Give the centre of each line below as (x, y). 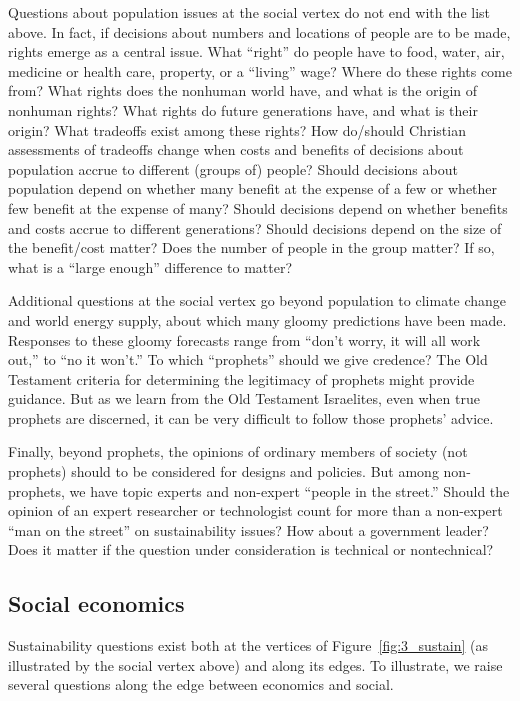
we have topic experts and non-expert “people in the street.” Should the (289, 490)
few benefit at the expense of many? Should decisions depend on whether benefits (258, 207)
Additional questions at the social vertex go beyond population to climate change (257, 300)
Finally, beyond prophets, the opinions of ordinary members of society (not (238, 451)
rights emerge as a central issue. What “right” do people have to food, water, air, (256, 51)
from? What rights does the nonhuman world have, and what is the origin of (243, 90)
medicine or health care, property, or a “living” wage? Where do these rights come (260, 70)
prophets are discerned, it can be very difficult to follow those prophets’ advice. (251, 417)
